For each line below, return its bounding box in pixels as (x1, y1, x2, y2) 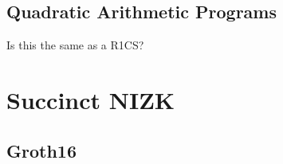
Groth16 (6, 138, 77, 162)
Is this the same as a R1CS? (6, 37, 144, 53)
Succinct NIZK (6, 83, 175, 115)
